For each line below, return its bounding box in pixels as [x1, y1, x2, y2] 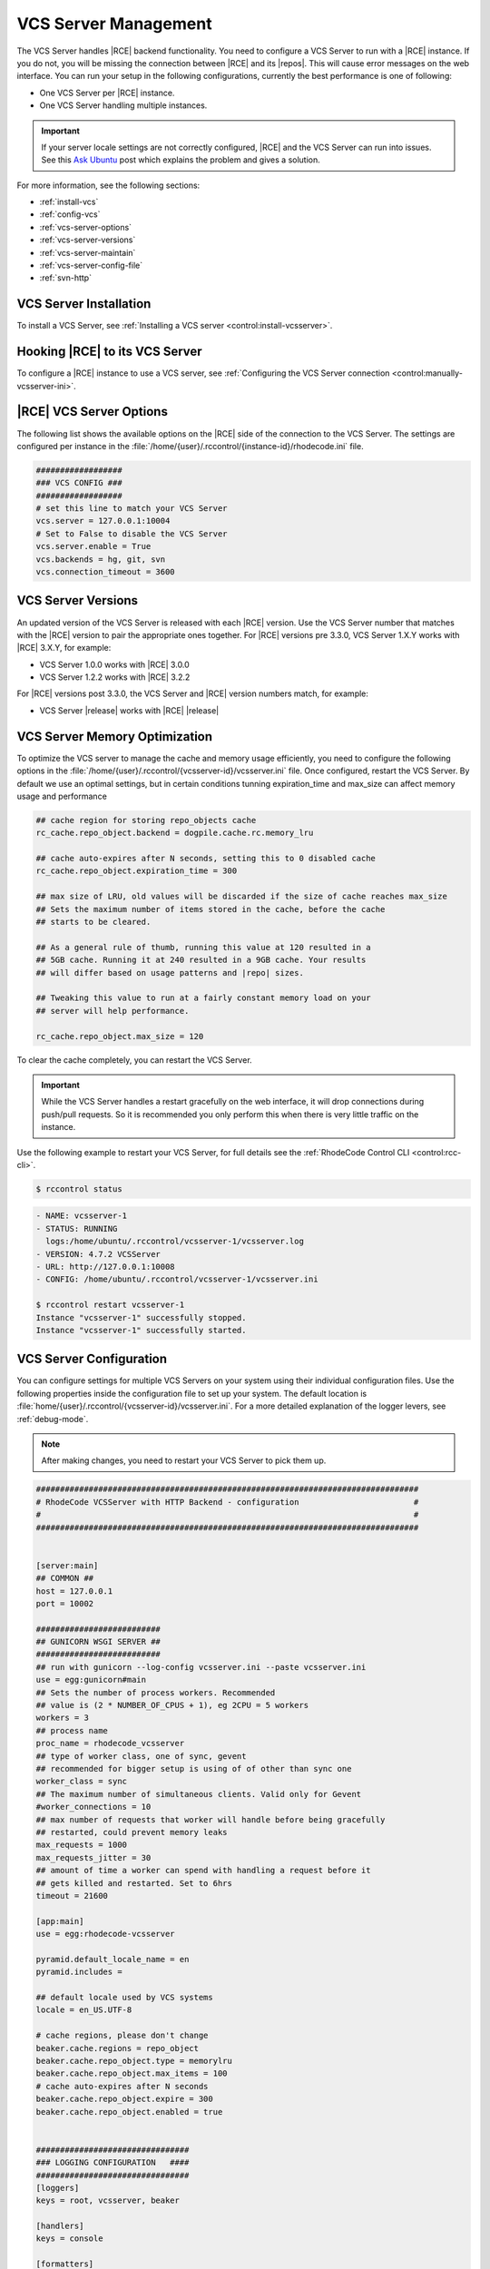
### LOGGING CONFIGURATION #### [35, 2157, 190, 2168]
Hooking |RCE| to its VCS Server [16, 344, 203, 359]
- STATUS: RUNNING [35, 1223, 118, 1233]
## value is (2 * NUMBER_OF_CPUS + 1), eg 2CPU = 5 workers [35, 1700, 309, 1711]
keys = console [35, 2234, 103, 2244]
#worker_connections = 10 [35, 1802, 152, 1812]
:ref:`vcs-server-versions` [39, 234, 136, 245]
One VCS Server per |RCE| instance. [39, 87, 175, 98]
